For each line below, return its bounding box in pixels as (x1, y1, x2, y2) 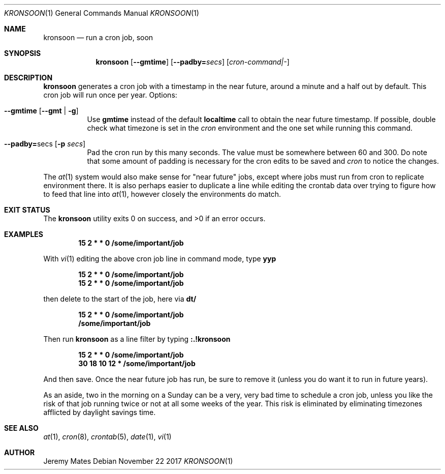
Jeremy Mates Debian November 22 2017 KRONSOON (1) (43, 457, 233, 465)
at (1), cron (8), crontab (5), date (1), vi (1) (43, 432, 172, 441)
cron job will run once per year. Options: (43, 91, 177, 99)
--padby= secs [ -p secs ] (4, 139, 86, 148)
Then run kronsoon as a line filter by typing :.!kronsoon (43, 335, 231, 343)
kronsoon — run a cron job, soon (43, 33, 153, 42)
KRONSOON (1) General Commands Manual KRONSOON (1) (4, 9, 199, 17)
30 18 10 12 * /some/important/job (78, 359, 196, 368)
